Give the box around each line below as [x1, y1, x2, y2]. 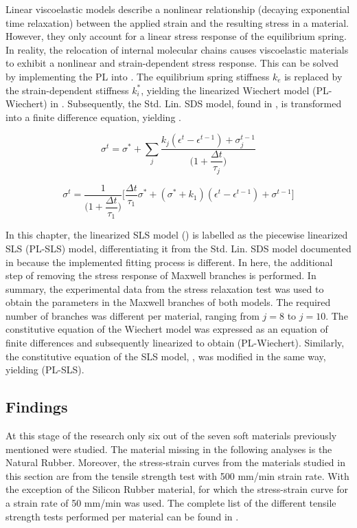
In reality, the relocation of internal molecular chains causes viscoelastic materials [5, 42, 349, 56]
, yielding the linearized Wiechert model [141, 82, 310, 97]
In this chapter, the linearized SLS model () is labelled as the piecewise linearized [5, 228, 348, 242]
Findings [5, 396, 68, 417]
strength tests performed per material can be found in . [5, 509, 239, 523]
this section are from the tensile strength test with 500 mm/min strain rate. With [5, 468, 349, 483]
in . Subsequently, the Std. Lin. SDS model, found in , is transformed [50, 96, 342, 111]
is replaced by [284, 69, 343, 83]
